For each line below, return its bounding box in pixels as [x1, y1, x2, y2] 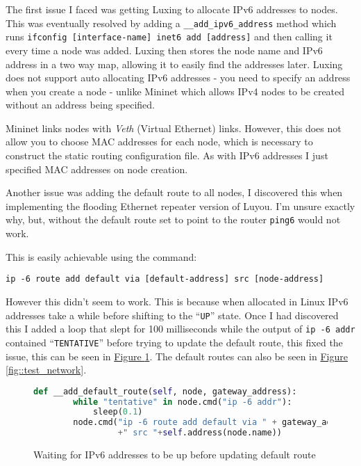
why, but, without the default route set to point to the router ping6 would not [6, 212, 341, 227]
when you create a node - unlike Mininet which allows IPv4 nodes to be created [6, 83, 345, 98]
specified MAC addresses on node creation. [6, 161, 188, 176]
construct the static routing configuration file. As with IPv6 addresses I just [6, 148, 328, 163]
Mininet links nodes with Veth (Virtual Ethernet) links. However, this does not [6, 120, 342, 135]
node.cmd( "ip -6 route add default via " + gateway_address [73, 417, 357, 428]
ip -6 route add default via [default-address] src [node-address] [6, 274, 324, 284]
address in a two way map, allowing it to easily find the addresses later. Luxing [6, 56, 343, 71]
